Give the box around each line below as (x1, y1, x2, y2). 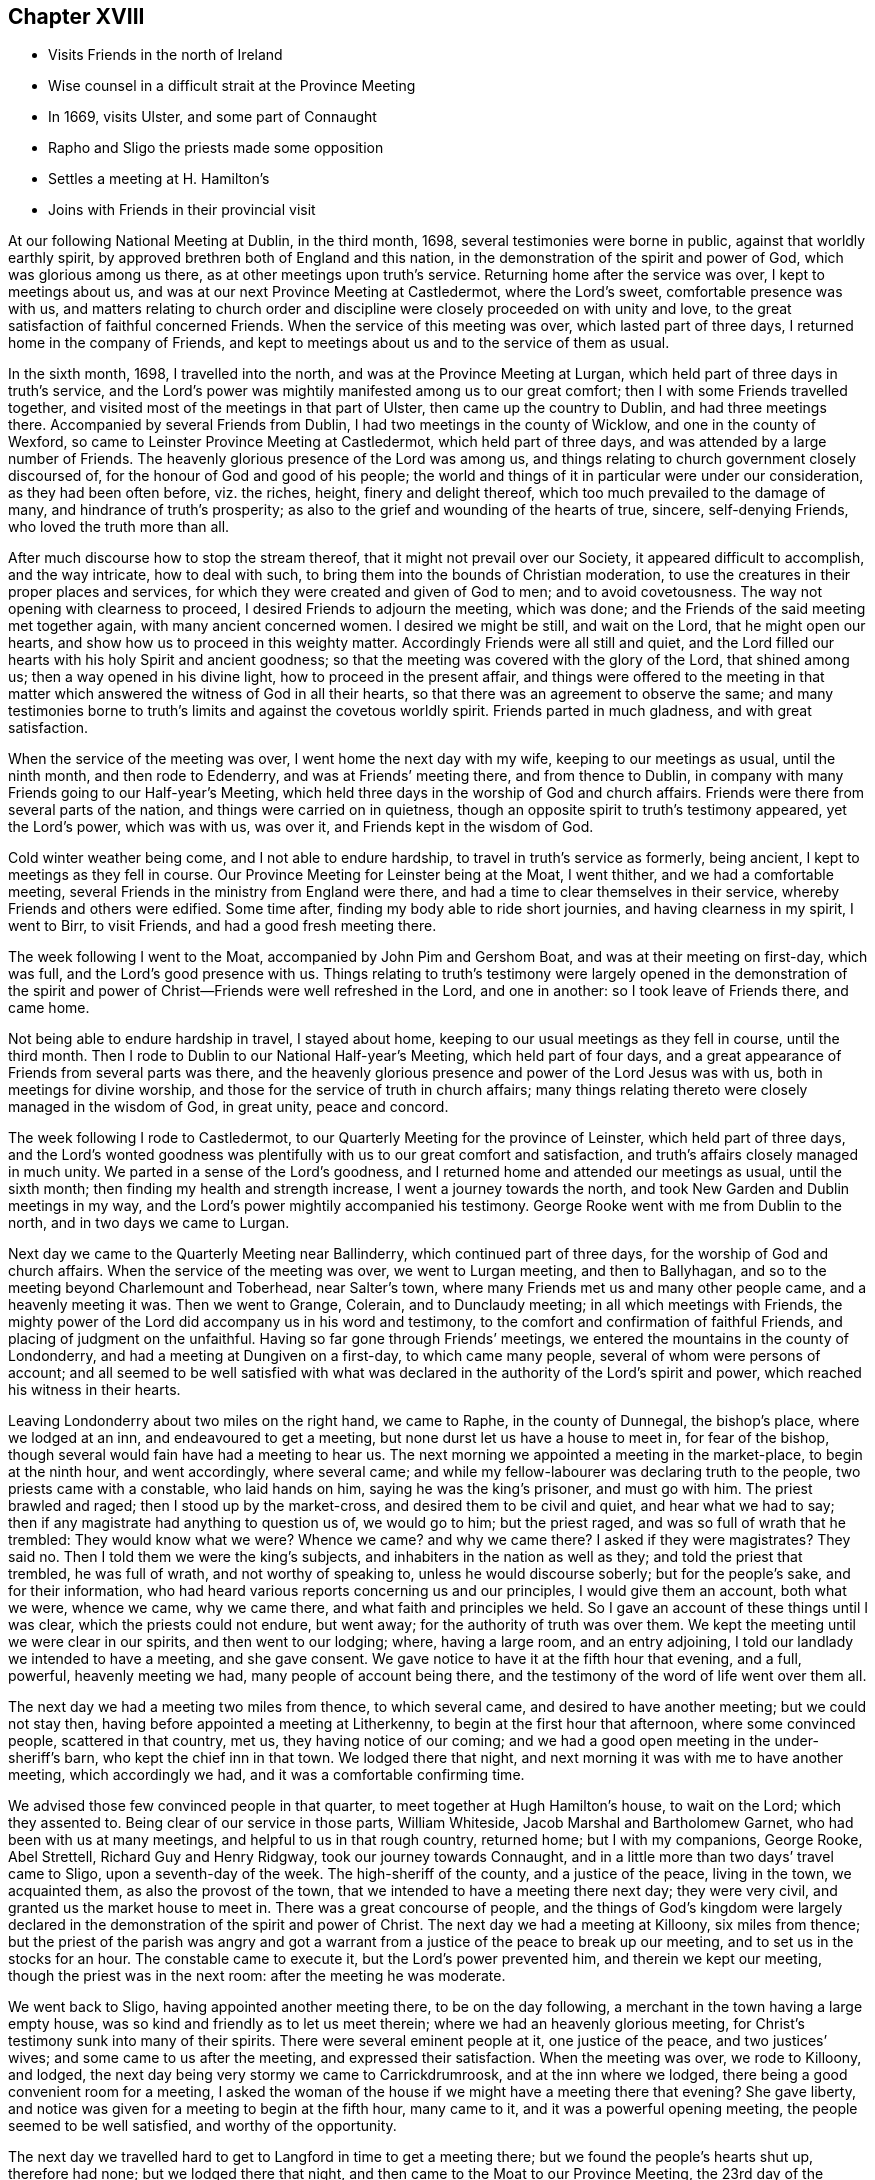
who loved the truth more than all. (8, 518, 230, 536)
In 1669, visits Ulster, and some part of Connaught (48, 108, 377, 126)
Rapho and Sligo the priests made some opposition (48, 139, 384, 157)
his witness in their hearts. (8, 1381, 181, 1399)
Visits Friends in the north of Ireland (48, 46, 283, 64)
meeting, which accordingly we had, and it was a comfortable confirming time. (8, 1766, 525, 1784)
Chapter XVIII (8, 4, 145, 29)
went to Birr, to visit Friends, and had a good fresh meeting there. (8, 917, 437, 935)
